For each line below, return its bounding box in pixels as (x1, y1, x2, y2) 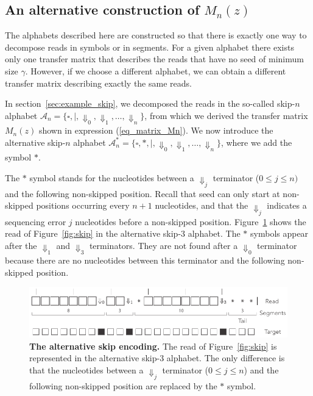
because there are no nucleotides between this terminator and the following (5, 254, 285, 267)
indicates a (267, 199, 307, 212)
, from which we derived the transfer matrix (144, 109, 308, 121)
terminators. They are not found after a (89, 239, 238, 251)
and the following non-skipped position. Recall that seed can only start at (5, 187, 280, 200)
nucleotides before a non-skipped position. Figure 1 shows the (75, 215, 306, 228)
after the (5, 239, 37, 251)
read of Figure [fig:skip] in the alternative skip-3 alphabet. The (5, 227, 241, 240)
